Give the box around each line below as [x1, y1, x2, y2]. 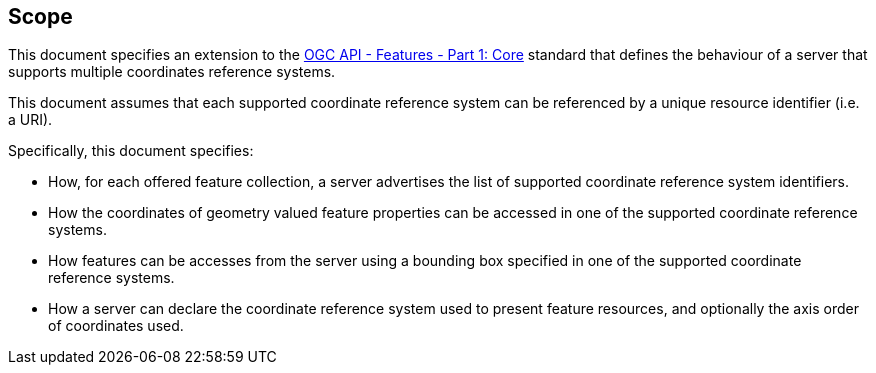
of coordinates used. [48, 317, 184, 335]
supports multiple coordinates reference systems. [8, 63, 336, 81]
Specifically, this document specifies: [8, 142, 254, 160]
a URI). [8, 111, 53, 129]
